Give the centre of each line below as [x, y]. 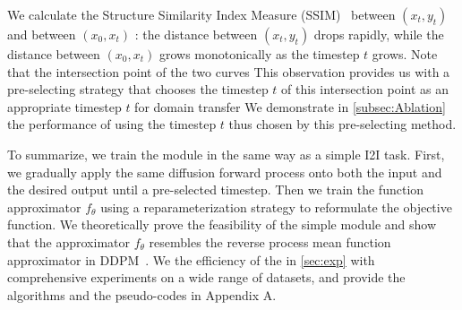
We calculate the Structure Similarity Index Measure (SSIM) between [201, 14]
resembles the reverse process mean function [270, 241]
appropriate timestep [64, 106]
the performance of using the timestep [112, 124]
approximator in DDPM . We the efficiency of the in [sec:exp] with [191, 259]
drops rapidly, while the [379, 34]
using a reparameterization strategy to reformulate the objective [276, 207]
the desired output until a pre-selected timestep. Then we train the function [216, 189]
